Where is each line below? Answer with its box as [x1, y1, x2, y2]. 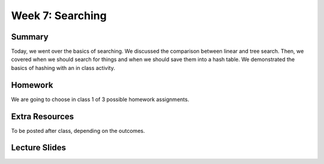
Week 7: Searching [11, 9, 107, 22]
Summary [11, 32, 49, 42]
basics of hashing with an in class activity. [11, 64, 115, 71]
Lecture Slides [11, 142, 66, 153]
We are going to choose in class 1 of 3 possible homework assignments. [11, 96, 190, 103]
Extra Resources [11, 111, 74, 122]
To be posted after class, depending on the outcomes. [11, 127, 145, 134]
